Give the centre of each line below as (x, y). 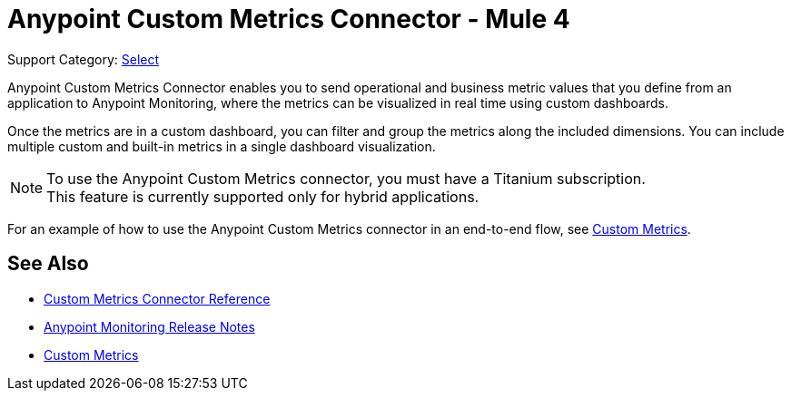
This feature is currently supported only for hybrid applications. (263, 196)
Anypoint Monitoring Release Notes (149, 326)
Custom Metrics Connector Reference (157, 298)
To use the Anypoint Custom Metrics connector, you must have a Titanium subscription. (346, 178)
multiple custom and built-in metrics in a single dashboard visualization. (222, 146)
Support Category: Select (84, 59)
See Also (48, 264)
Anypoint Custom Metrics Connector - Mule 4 (289, 19)
